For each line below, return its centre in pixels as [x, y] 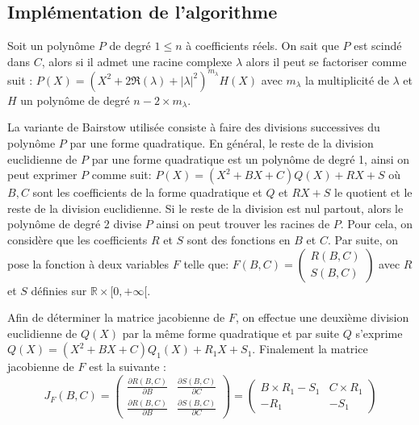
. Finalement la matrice [310, 349]
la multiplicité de [347, 79]
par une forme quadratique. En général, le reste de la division [222, 143]
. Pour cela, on [377, 224]
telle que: [206, 263]
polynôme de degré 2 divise [75, 224]
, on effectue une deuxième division [322, 317]
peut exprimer [42, 175]
